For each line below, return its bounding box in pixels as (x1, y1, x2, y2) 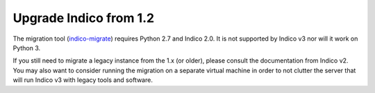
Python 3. (12, 43, 41, 52)
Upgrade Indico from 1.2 (12, 10, 155, 25)
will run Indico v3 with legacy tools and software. (12, 76, 153, 84)
